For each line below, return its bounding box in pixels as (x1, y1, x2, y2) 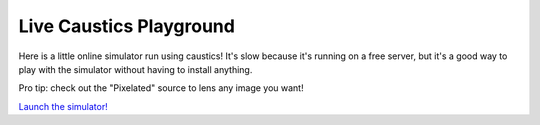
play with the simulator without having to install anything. (18, 63, 253, 75)
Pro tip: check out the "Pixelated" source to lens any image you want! (18, 82, 304, 94)
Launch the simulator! (18, 100, 109, 112)
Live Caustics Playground (18, 15, 235, 37)
